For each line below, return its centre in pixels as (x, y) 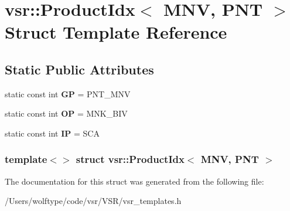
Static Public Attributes (79, 69)
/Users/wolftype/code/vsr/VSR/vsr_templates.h (93, 201)
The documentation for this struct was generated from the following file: (134, 181)
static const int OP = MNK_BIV (66, 113)
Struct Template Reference (116, 32)
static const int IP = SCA (52, 133)
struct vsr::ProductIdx (130, 159)
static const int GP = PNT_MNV (68, 93)
